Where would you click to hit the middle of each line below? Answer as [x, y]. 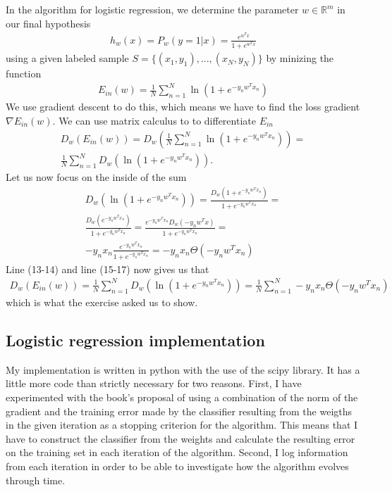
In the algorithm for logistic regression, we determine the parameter [152, 9]
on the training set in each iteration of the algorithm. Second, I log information [177, 452]
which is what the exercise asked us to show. [102, 302]
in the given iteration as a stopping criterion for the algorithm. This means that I [182, 425]
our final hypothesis [48, 23]
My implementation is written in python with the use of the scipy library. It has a [183, 369]
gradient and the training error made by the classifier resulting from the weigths [179, 411]
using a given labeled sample [67, 58]
